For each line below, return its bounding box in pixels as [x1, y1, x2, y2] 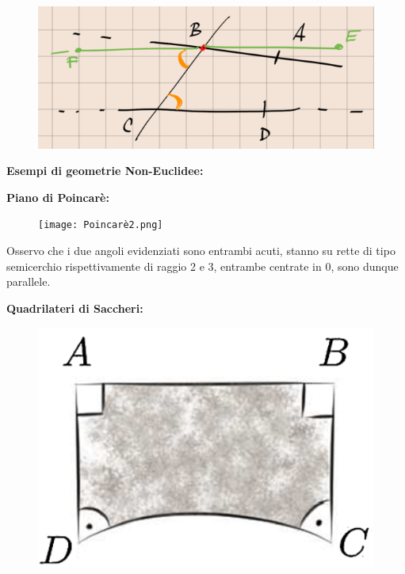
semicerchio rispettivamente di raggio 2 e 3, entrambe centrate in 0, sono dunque [6, 257, 399, 274]
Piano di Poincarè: [6, 188, 109, 205]
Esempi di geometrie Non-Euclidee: [6, 162, 204, 179]
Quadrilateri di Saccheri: [6, 299, 143, 316]
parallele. [6, 273, 51, 290]
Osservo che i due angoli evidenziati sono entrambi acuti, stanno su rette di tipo [6, 242, 395, 259]
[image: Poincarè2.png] [38, 219, 163, 231]
